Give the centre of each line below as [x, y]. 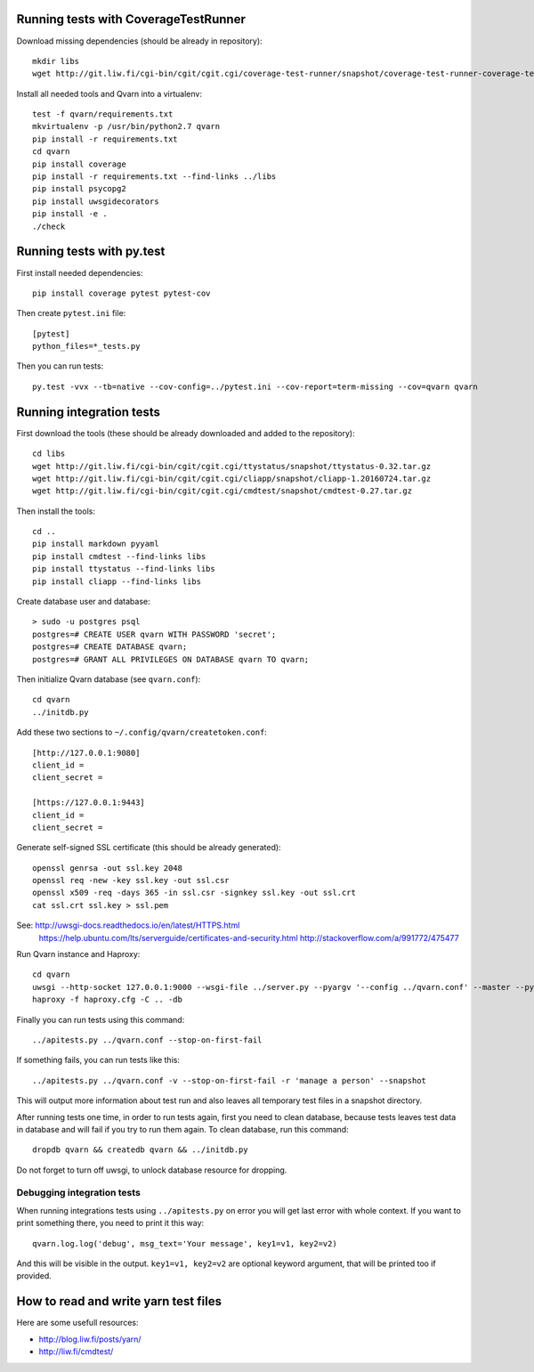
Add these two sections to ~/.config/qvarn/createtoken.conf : [142, 732]
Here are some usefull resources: [77, 1323]
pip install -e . [70, 214]
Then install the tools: [56, 511]
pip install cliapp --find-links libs [117, 581]
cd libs [49, 454]
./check [49, 226]
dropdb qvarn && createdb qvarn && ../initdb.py [140, 1150]
